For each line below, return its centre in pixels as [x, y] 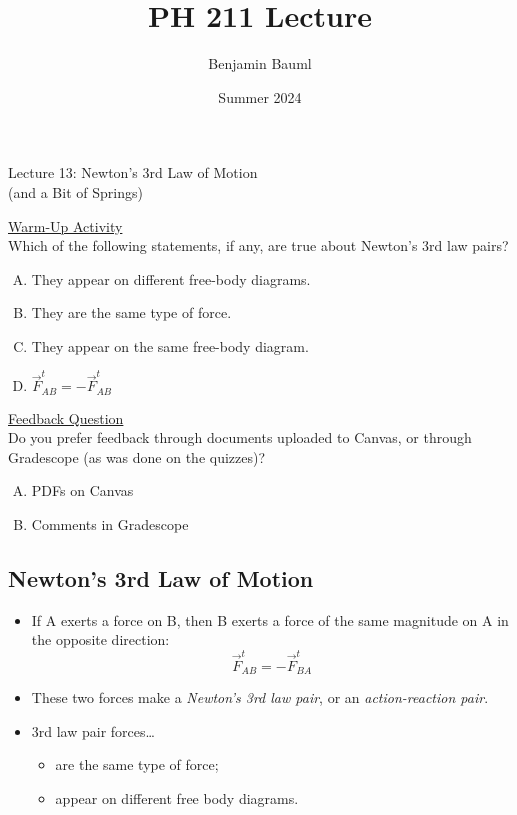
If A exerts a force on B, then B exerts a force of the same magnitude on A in [270, 619]
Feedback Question [66, 417]
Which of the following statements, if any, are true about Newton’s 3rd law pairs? [258, 245]
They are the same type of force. [131, 312]
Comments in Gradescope [110, 524]
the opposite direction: [100, 639]
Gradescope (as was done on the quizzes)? [137, 456]
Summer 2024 [260, 96]
